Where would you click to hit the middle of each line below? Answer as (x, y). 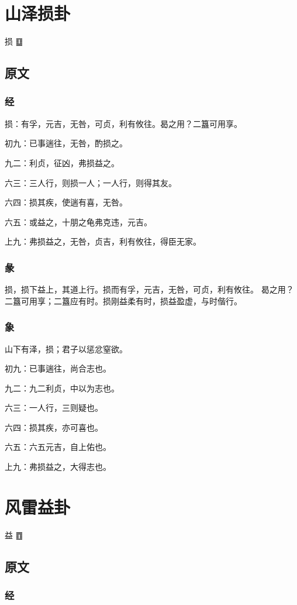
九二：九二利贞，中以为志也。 (62, 388)
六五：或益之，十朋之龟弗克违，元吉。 (78, 221)
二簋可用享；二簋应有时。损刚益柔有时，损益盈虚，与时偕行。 (123, 300)
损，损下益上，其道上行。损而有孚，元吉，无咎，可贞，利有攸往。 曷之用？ (149, 289)
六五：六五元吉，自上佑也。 (58, 447)
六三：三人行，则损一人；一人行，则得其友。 (91, 182)
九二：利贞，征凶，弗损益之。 (62, 162)
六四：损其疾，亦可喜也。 (54, 427)
